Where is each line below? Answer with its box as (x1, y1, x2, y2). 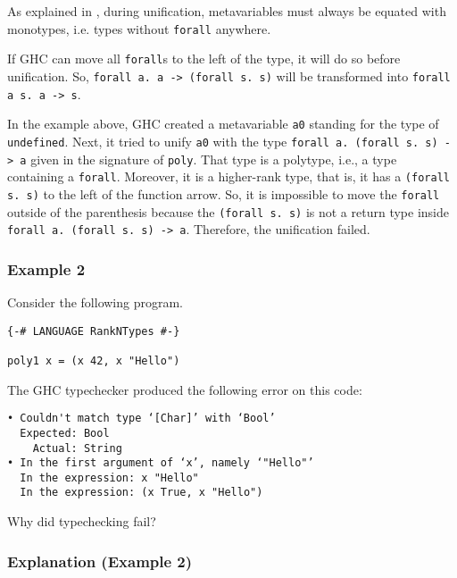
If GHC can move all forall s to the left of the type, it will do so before (7, 49, 401, 68)
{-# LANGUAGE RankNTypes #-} (7, 324, 180, 338)
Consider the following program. (7, 293, 183, 312)
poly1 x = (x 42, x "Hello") (7, 354, 180, 367)
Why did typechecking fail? (7, 512, 156, 531)
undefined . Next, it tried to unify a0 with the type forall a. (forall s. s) (7, 131, 438, 150)
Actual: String (32, 441, 122, 455)
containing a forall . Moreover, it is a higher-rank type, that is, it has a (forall (7, 167, 450, 186)
